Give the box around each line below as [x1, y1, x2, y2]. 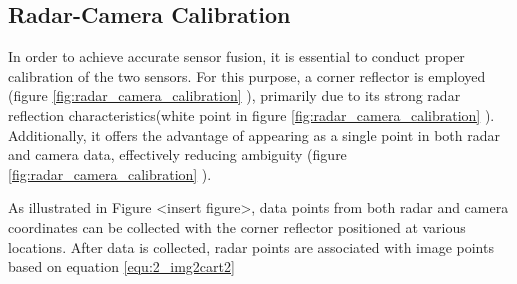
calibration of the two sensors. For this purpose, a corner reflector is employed [8, 65, 486, 86]
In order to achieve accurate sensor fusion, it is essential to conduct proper [8, 46, 465, 67]
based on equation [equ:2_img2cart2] [8, 256, 235, 277]
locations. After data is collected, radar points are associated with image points [8, 236, 494, 257]
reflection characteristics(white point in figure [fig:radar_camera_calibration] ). [8, 104, 495, 125]
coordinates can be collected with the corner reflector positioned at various [8, 216, 466, 237]
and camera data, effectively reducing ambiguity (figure [8, 144, 347, 165]
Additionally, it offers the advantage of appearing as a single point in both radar [8, 124, 500, 145]
